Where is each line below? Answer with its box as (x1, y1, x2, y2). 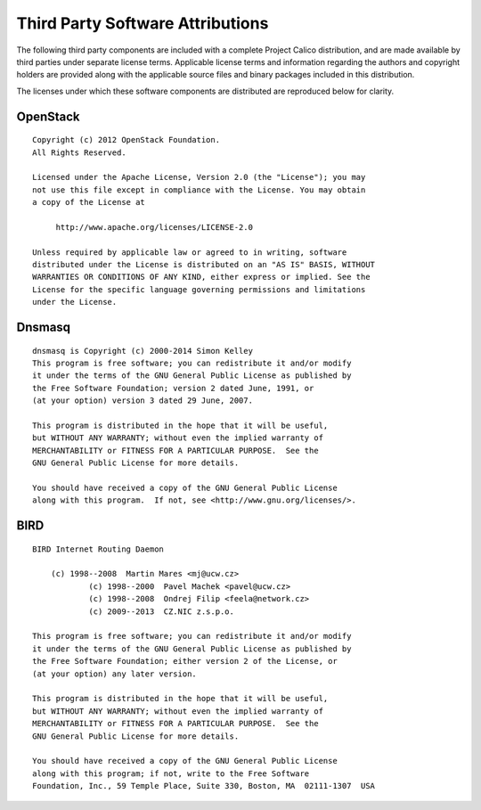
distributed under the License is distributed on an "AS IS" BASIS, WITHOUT (32, 259, 376, 270)
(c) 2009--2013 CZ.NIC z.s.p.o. (88, 606, 235, 617)
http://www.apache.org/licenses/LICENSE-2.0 (55, 222, 254, 232)
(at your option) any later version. (32, 668, 198, 679)
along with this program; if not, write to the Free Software (32, 768, 310, 779)
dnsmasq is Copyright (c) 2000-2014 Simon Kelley (32, 346, 254, 356)
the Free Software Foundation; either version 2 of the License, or (32, 656, 338, 667)
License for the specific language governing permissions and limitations (32, 284, 366, 294)
